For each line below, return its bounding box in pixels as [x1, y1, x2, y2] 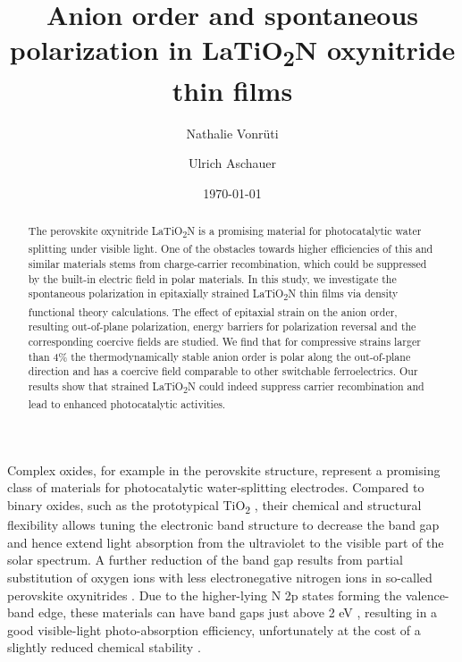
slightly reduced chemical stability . [7, 638, 201, 657]
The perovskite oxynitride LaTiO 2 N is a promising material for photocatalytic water [28, 223, 422, 241]
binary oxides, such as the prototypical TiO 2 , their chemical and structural [7, 496, 422, 516]
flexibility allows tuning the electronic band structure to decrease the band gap [7, 515, 440, 534]
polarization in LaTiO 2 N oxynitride [9, 31, 456, 72]
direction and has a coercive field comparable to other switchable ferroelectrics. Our [28, 364, 418, 379]
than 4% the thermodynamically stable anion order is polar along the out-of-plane [28, 348, 411, 364]
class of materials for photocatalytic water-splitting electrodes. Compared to [7, 478, 424, 497]
